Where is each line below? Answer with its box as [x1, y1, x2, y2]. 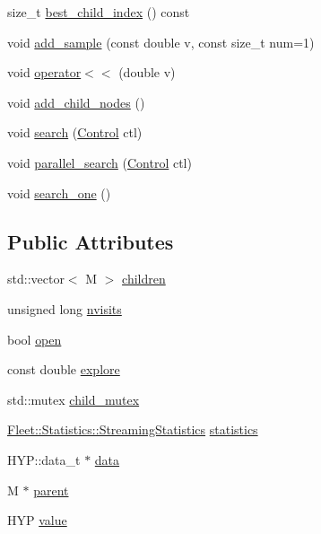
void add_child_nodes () [7, 92, 145, 111]
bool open [7, 329, 62, 348]
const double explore [7, 360, 120, 379]
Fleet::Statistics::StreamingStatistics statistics [7, 420, 258, 439]
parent [33, 480, 69, 499]
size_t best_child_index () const [7, 3, 190, 21]
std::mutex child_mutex [7, 390, 140, 408]
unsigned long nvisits [7, 299, 122, 318]
